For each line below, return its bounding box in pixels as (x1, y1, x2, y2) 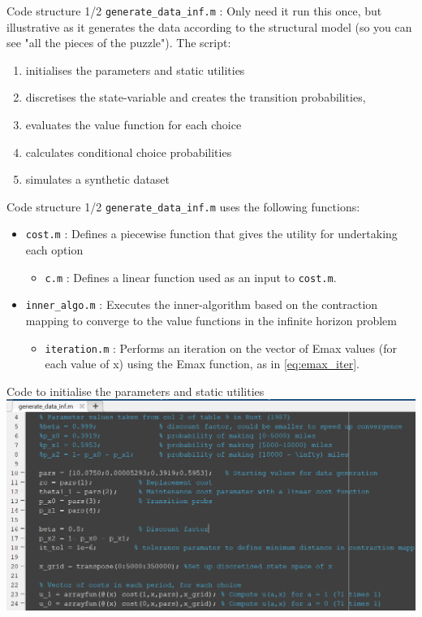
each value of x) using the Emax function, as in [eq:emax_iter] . (45, 355, 360, 372)
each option (25, 241, 84, 259)
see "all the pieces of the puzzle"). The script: (6, 34, 231, 51)
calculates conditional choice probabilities (25, 143, 232, 160)
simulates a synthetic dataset (25, 171, 170, 188)
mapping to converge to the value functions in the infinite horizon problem (25, 312, 397, 329)
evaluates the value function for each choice (25, 116, 242, 133)
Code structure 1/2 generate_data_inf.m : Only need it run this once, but (6, 2, 382, 19)
